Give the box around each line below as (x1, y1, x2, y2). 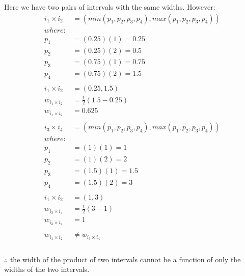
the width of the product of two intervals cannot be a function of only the (10, 254, 241, 264)
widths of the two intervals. (4, 264, 90, 274)
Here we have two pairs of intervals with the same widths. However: (4, 2, 215, 12)
